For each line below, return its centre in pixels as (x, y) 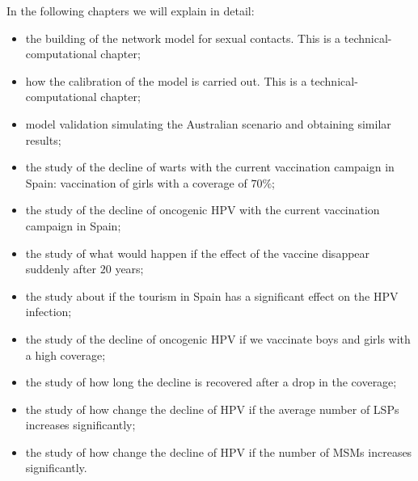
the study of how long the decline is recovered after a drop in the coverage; (211, 382)
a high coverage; (65, 354)
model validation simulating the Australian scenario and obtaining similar (208, 123)
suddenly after (61, 269)
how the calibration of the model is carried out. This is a (166, 80)
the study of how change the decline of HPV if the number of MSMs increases (219, 451)
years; (129, 269)
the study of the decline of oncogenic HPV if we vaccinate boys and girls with (218, 338)
